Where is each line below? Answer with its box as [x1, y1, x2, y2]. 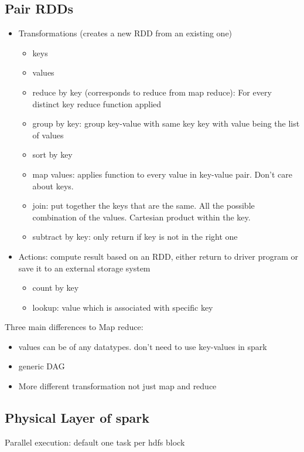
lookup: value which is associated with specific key [32, 301, 213, 313]
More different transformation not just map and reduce [18, 380, 217, 392]
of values [32, 128, 64, 141]
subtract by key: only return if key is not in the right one [32, 230, 238, 243]
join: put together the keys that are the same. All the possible [32, 199, 255, 212]
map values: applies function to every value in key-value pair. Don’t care [32, 168, 292, 180]
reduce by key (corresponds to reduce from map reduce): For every [32, 86, 272, 98]
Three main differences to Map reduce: [5, 321, 144, 333]
